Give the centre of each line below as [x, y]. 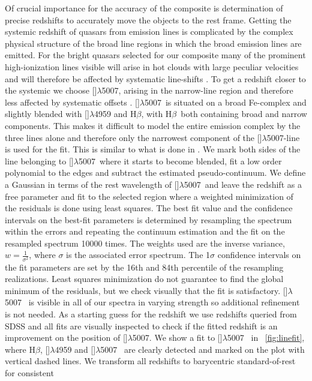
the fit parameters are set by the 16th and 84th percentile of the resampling [144, 267]
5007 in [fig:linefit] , [266, 337]
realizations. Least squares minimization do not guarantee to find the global [144, 279]
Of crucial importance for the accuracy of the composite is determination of [144, 8]
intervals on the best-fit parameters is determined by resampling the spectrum [148, 219]
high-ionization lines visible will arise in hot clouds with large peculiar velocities [152, 66]
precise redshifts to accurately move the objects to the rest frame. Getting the [148, 19]
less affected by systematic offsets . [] [72, 102]
